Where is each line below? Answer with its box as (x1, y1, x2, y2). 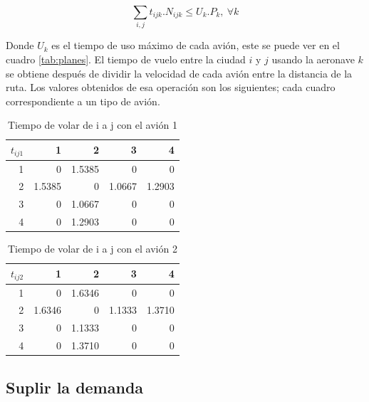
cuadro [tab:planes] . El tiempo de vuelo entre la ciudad (6, 51, 246, 66)
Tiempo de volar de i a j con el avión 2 (7, 241, 177, 256)
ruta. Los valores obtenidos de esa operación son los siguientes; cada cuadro (6, 80, 336, 95)
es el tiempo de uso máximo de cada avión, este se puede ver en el (51, 38, 340, 53)
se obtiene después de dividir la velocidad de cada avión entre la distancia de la (6, 65, 353, 80)
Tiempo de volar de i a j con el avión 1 (7, 117, 177, 132)
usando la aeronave (271, 51, 355, 66)
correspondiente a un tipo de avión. (6, 93, 160, 108)
